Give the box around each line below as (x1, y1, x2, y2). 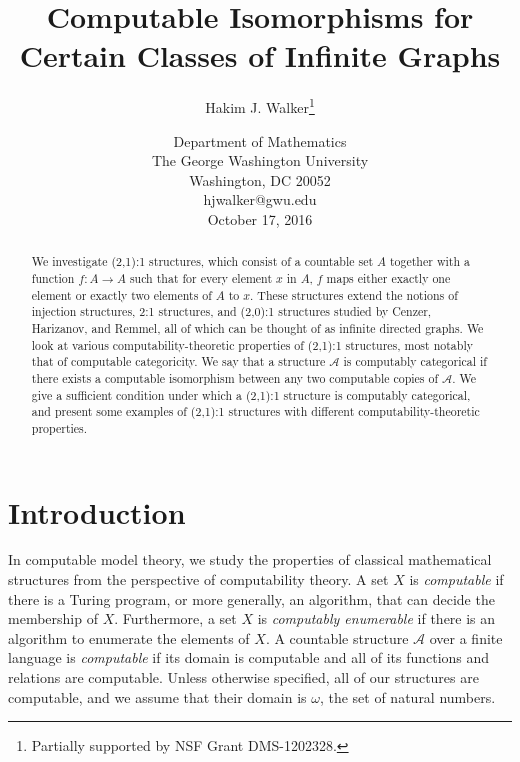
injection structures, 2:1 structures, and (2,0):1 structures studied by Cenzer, (31, 303, 432, 320)
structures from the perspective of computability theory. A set (8, 569, 389, 590)
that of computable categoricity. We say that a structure (31, 353, 326, 370)
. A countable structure (265, 627, 409, 648)
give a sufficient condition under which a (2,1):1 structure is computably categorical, (31, 386, 471, 403)
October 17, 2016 (207, 208, 313, 229)
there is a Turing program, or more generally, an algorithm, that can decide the (8, 588, 495, 609)
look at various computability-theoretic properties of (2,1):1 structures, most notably (31, 336, 473, 353)
